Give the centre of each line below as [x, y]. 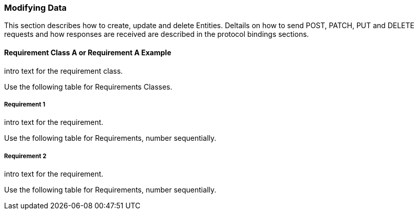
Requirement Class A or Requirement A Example [88, 52]
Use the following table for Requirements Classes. [88, 87]
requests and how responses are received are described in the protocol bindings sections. [156, 34]
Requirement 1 [25, 104]
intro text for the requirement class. [64, 71]
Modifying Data [36, 8]
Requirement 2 [25, 156]
